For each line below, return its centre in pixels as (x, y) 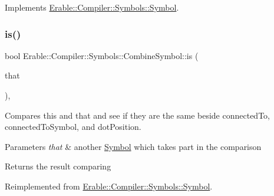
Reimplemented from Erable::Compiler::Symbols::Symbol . (109, 186)
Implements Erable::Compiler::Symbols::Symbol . (92, 7)
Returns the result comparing (58, 166)
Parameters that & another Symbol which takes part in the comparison (133, 146)
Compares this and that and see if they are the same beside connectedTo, (137, 115)
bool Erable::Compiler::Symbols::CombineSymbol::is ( (102, 55)
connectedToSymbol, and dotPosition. (73, 127)
